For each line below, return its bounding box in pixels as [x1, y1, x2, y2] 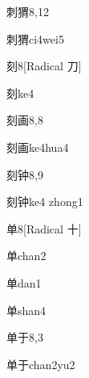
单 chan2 [6, 247, 47, 264]
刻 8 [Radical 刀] [6, 57, 82, 74]
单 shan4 [6, 301, 47, 318]
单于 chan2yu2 [6, 355, 75, 372]
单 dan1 [6, 274, 42, 291]
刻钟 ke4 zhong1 [6, 193, 83, 210]
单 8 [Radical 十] [6, 220, 82, 237]
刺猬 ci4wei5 [6, 30, 64, 47]
